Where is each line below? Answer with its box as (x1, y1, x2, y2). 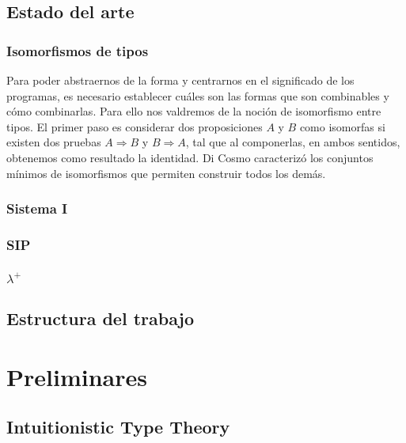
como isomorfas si (299, 118, 385, 134)
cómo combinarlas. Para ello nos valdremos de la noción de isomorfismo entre (6, 103, 381, 119)
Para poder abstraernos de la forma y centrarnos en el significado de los (6, 72, 355, 88)
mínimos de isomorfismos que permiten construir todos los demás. (6, 165, 326, 181)
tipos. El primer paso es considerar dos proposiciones (6, 118, 263, 134)
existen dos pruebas (6, 134, 101, 150)
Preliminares (6, 360, 147, 392)
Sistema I (6, 199, 68, 218)
